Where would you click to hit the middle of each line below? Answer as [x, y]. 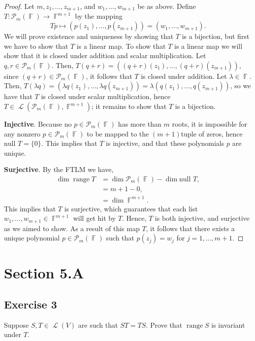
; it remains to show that [129, 106]
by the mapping [99, 16]
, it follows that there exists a [190, 228]
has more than [140, 124]
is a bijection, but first [216, 36]
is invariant [228, 324]
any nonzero [22, 133]
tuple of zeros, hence [212, 133]
